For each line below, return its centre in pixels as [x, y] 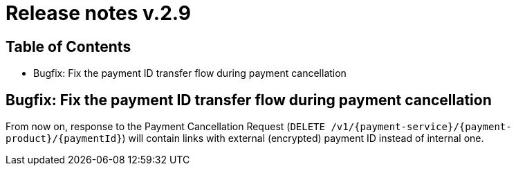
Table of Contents [68, 46]
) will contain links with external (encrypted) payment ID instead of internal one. [303, 138]
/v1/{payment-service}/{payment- [421, 127]
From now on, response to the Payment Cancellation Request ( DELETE [165, 127]
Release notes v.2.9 [98, 13]
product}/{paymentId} [64, 139]
